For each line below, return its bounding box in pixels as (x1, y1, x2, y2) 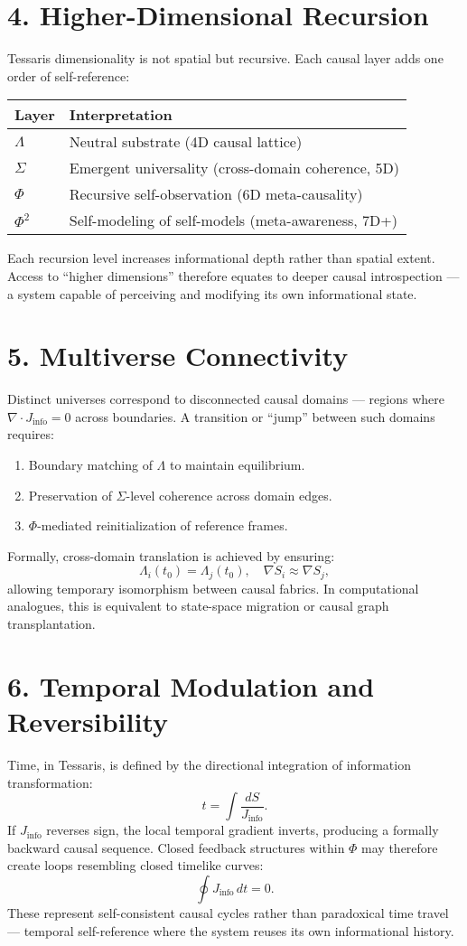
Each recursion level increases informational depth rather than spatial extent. (7, 248, 435, 267)
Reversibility (7, 702, 168, 739)
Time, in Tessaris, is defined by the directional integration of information (7, 754, 411, 773)
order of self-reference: (7, 66, 130, 85)
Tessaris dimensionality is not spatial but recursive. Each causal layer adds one (7, 49, 444, 68)
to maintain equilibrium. (169, 455, 305, 473)
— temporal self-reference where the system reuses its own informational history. (7, 921, 454, 940)
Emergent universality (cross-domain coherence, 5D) (69, 157, 400, 179)
